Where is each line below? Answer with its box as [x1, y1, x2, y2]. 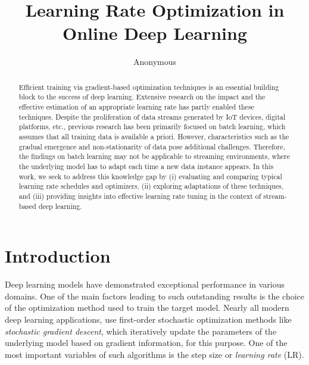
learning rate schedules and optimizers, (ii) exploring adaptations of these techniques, [18, 181, 283, 191]
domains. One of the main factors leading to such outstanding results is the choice [5, 289, 305, 302]
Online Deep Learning [62, 21, 248, 45]
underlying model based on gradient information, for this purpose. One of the [5, 336, 288, 349]
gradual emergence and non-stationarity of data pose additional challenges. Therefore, [18, 141, 285, 151]
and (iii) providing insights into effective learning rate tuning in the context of [18, 191, 261, 201]
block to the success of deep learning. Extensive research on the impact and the [18, 92, 266, 102]
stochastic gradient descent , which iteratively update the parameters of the [5, 325, 277, 337]
